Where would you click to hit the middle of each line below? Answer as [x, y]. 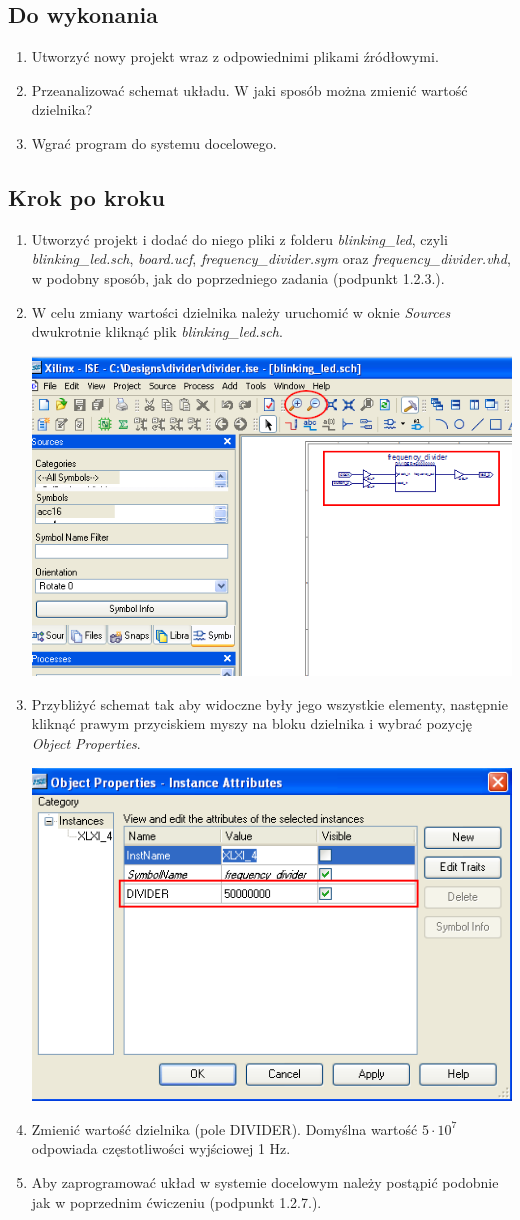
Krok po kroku [86, 196]
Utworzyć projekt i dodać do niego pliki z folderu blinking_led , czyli [239, 238]
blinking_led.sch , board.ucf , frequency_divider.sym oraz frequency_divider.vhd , [271, 258]
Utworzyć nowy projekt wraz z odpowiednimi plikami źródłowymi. [235, 56]
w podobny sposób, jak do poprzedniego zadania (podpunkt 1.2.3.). [238, 277]
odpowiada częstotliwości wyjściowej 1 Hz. [161, 1148]
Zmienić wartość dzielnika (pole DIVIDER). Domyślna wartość [224, 1128]
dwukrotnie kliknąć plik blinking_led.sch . [157, 331]
